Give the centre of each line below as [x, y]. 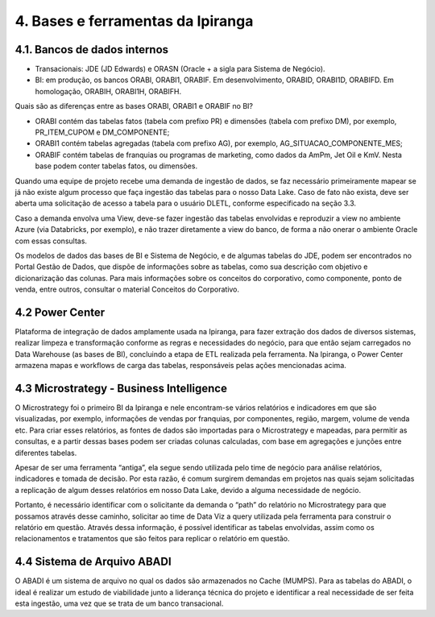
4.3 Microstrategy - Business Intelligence [121, 388]
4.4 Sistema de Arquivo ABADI [93, 562]
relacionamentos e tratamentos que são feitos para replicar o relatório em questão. [152, 539]
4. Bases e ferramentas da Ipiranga [134, 21]
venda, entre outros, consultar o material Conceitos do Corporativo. [127, 289]
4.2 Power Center [60, 312]
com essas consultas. [51, 241]
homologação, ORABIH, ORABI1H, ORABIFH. [108, 91]
